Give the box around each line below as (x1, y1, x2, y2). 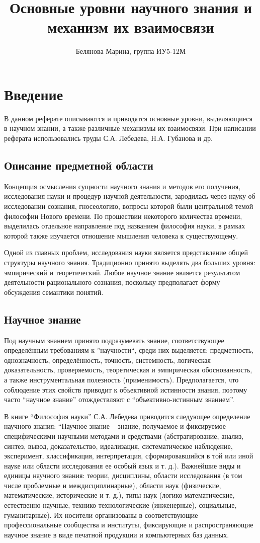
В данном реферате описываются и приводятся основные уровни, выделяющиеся (4, 113, 252, 123)
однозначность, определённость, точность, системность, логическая (4, 354, 211, 365)
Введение (4, 84, 63, 104)
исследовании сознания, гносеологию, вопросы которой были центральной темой (4, 201, 253, 211)
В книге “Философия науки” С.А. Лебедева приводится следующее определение (4, 411, 250, 421)
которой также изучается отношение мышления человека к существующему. (4, 230, 238, 241)
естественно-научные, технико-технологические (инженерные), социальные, (4, 500, 237, 510)
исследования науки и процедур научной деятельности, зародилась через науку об (4, 191, 255, 201)
